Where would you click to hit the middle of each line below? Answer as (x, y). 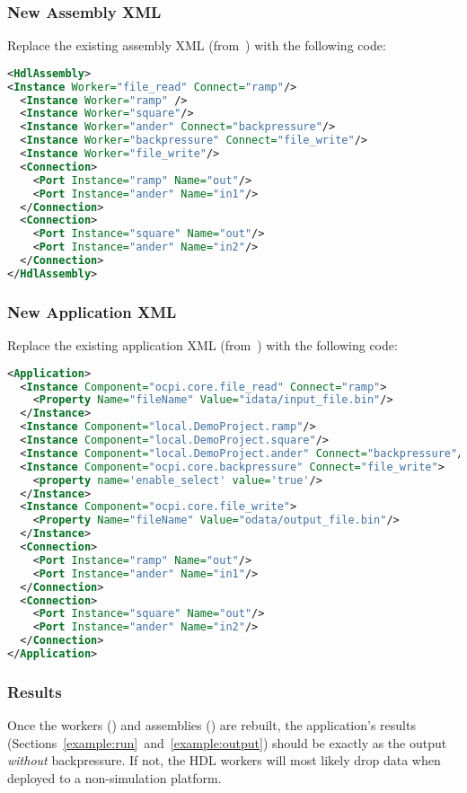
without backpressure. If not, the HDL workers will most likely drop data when (224, 760)
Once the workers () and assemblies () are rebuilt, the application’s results (211, 725)
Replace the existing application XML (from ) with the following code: (203, 345)
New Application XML (92, 311)
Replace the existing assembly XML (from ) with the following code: (197, 45)
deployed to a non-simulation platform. (115, 777)
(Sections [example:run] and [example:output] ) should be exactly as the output (227, 742)
